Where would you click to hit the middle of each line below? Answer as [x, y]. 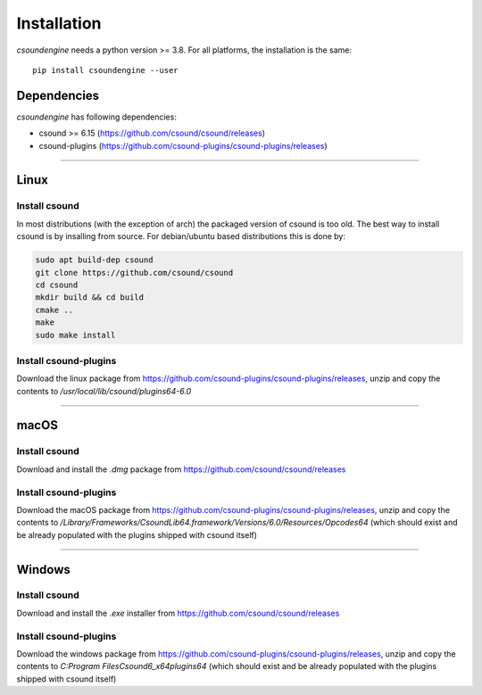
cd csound [57, 285]
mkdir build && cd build [90, 298]
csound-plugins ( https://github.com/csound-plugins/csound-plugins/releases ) [183, 145]
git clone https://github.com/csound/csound [134, 273]
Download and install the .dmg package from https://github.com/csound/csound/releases [181, 469]
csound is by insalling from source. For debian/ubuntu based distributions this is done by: [181, 236]
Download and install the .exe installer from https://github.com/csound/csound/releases [178, 613]
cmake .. [54, 310]
